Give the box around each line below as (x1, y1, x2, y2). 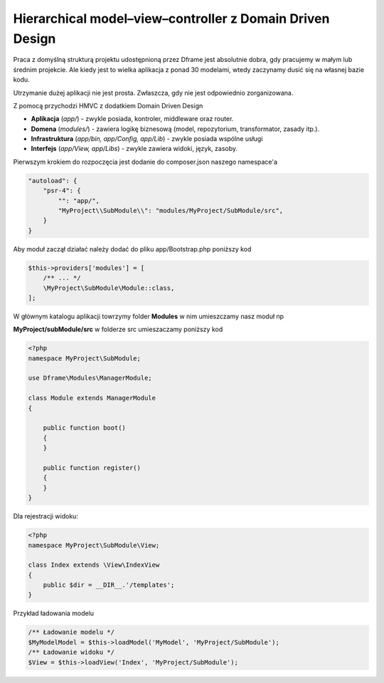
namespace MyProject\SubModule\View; (28, 541, 160, 549)
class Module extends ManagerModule (28, 394, 156, 402)
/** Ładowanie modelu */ (28, 628, 115, 637)
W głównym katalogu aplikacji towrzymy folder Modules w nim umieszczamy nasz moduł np (13, 312, 284, 320)
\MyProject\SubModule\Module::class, (43, 283, 175, 292)
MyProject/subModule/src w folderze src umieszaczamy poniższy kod (13, 325, 223, 334)
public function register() (43, 464, 142, 471)
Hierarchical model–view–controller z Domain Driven (13, 11, 330, 26)
